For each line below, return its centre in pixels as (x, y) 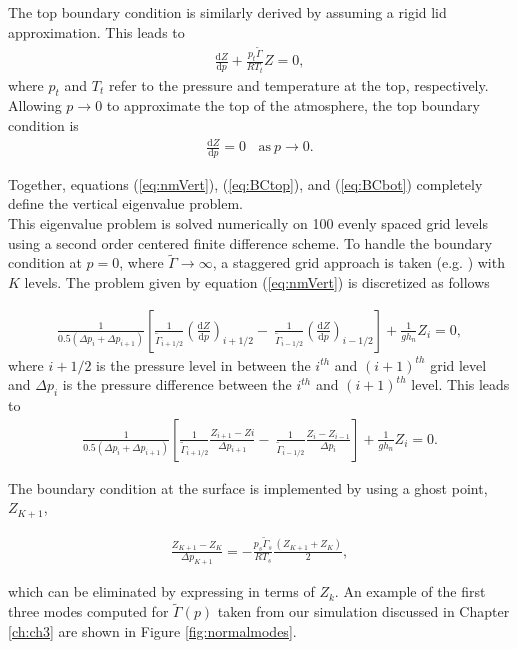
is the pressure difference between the (177, 384)
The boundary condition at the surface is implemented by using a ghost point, (248, 487)
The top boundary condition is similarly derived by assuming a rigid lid (227, 12)
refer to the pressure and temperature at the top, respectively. (298, 84)
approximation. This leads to (96, 31)
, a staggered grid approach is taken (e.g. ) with (358, 262)
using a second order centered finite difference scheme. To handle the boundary (250, 242)
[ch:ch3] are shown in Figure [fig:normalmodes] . (152, 630)
